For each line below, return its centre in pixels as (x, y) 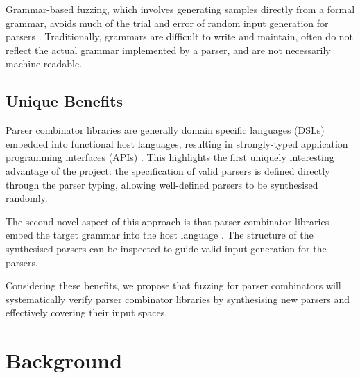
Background (64, 360)
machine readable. (44, 63)
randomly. (27, 198)
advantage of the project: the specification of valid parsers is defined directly (168, 170)
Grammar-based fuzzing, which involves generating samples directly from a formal (180, 9)
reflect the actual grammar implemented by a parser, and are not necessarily (168, 50)
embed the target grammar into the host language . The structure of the (160, 235)
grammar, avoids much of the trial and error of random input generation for (167, 23)
